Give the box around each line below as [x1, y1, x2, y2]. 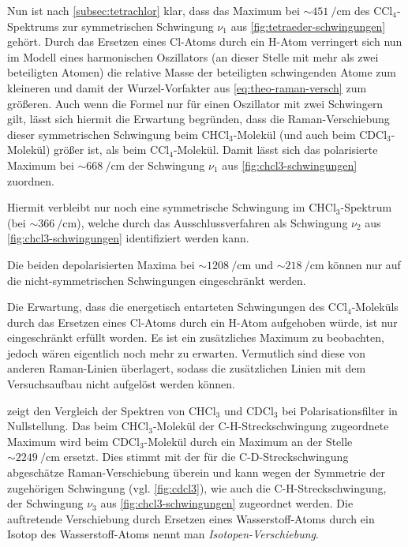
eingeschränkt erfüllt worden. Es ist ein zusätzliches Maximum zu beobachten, [7, 329, 384, 346]
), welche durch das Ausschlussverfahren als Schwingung [77, 214, 348, 230]
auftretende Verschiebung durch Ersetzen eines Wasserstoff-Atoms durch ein [7, 510, 375, 526]
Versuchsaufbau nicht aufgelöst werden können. [7, 376, 235, 392]
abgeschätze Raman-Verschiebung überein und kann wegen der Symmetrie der [7, 464, 385, 481]
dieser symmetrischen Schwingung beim [7, 126, 198, 142]
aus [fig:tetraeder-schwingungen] [230, 17, 386, 34]
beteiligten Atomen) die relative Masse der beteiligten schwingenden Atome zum [7, 64, 396, 81]
